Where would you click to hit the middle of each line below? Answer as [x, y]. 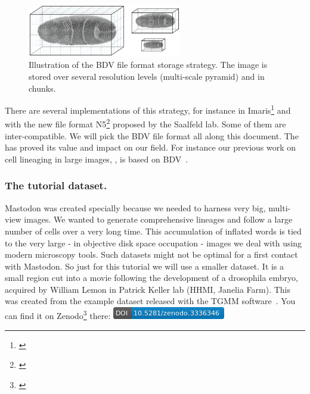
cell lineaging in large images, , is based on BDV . [97, 159]
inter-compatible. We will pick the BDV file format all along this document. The [152, 135]
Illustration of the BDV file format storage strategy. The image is [148, 65]
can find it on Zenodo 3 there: [58, 315]
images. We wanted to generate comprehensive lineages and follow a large [158, 219]
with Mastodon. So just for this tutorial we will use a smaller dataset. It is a [145, 266]
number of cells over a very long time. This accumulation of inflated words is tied [153, 231]
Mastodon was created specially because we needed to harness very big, [135, 207]
